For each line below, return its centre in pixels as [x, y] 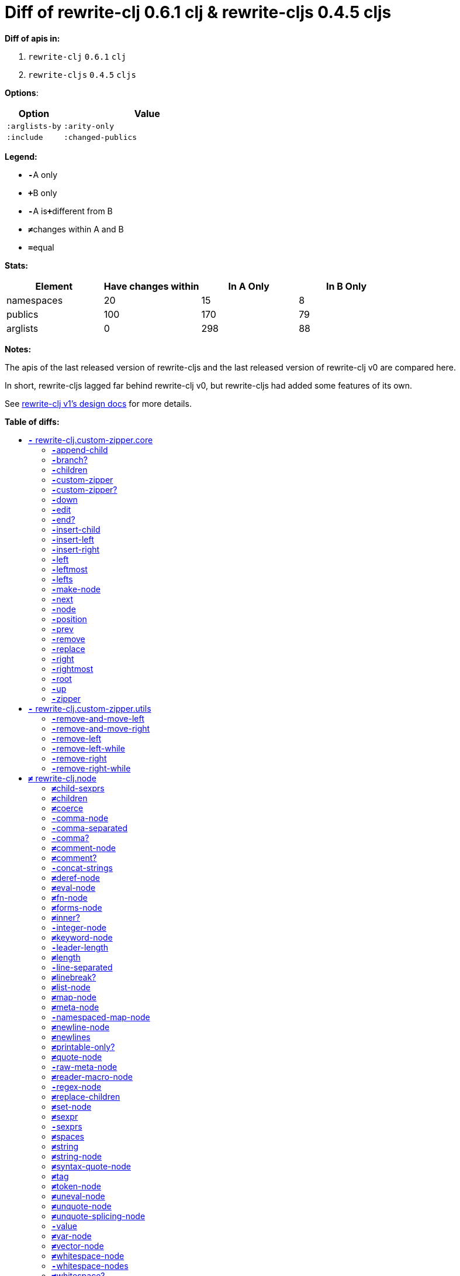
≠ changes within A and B [76, 229]
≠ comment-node [84, 848]
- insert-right [76, 549]
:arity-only [89, 126]
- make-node [76, 589]
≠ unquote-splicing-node [98, 1216]
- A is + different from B [70, 211]
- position [69, 619]
